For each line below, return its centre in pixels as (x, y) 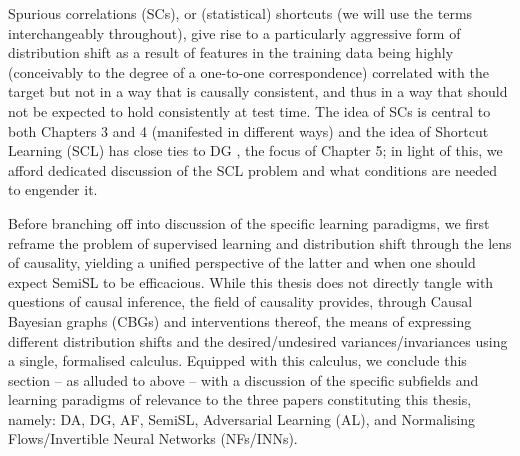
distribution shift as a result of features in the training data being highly (231, 52)
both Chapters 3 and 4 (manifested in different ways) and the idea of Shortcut (248, 130)
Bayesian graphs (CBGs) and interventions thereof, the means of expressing (240, 320)
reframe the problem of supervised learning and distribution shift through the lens (260, 242)
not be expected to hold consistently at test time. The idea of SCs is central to (249, 110)
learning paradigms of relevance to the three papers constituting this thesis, (240, 399)
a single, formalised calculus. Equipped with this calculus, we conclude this (237, 360)
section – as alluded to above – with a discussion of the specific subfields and (243, 379)
